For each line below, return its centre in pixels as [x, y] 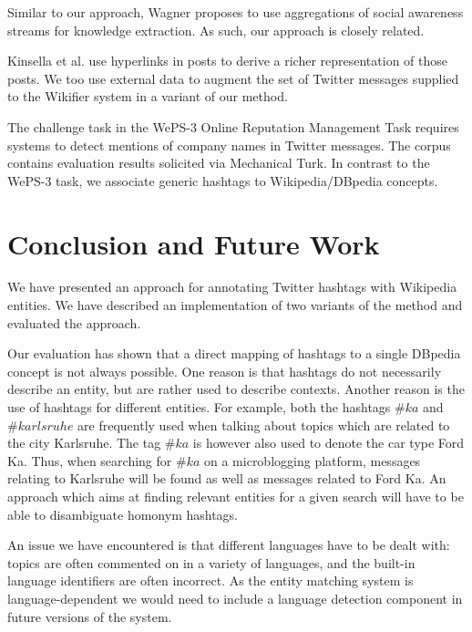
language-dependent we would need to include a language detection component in [235, 598]
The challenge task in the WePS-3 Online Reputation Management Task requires [233, 126]
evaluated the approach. [74, 322]
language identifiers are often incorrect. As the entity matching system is [210, 580]
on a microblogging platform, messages [313, 460]
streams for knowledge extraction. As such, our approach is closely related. [216, 30]
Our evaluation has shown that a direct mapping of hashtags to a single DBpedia [234, 353]
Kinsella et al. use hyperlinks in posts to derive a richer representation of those [227, 61]
